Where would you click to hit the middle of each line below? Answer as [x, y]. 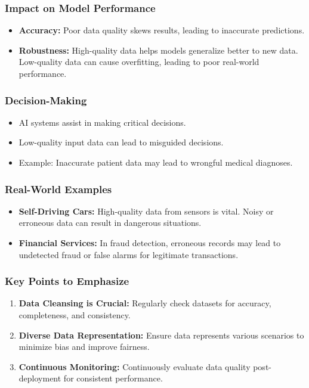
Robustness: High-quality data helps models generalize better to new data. [158, 50]
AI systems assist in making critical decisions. [102, 122]
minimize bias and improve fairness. [84, 347]
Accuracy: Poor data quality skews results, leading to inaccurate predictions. [162, 30]
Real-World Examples [58, 189]
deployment [40, 378]
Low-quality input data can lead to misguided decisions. [121, 142]
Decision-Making [46, 100]
